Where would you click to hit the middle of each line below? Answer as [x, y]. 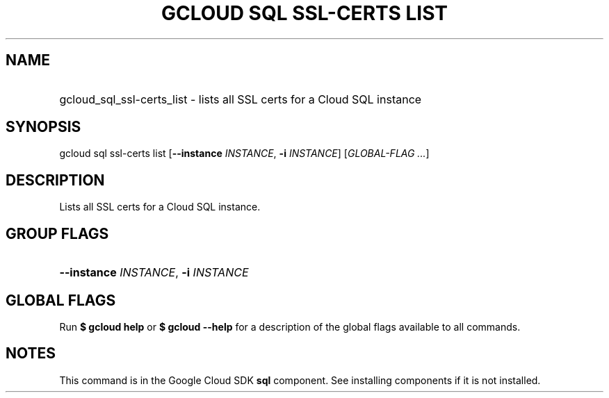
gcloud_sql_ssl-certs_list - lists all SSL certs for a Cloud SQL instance [241, 99]
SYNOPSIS [43, 127]
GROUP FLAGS [57, 233]
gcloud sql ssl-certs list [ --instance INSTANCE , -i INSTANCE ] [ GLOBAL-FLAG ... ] [244, 154]
